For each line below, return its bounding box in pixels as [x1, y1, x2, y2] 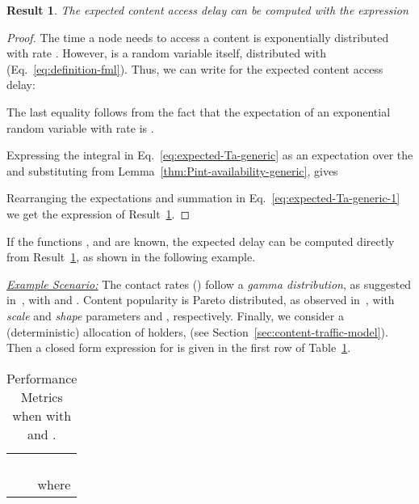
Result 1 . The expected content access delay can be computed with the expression [6, 2, 409, 18]
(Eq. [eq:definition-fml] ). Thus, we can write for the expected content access [6, 60, 383, 77]
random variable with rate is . [6, 119, 154, 136]
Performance [6, 368, 78, 388]
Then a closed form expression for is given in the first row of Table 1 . [6, 339, 351, 356]
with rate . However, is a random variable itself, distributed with [6, 44, 326, 61]
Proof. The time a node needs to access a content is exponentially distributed [6, 28, 389, 45]
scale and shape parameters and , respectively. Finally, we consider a [6, 307, 344, 324]
